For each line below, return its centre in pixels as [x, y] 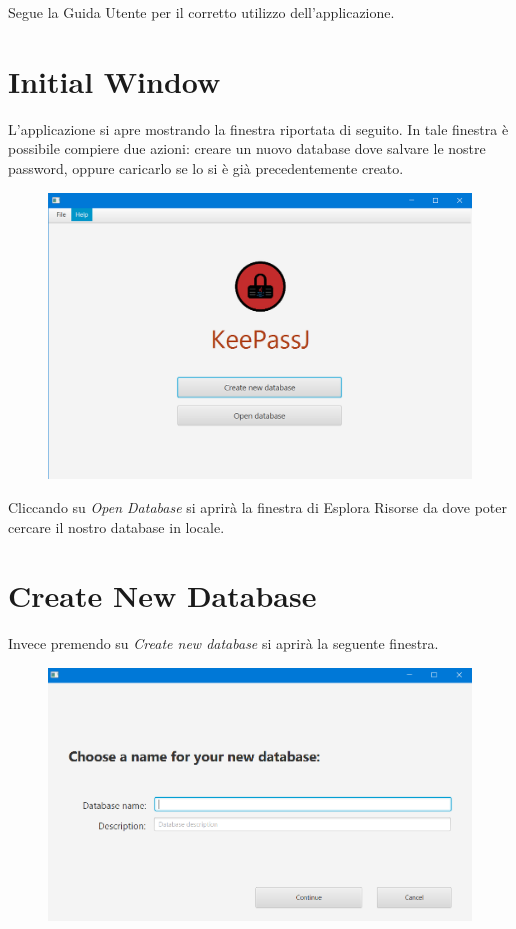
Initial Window [114, 80]
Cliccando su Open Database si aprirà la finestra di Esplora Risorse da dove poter [257, 507]
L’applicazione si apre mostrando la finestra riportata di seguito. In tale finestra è [258, 128]
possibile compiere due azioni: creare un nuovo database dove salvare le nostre [247, 148]
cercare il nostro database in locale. [116, 526]
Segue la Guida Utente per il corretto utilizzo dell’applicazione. [201, 12]
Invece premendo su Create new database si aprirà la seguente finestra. [223, 643]
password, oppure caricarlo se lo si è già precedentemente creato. [206, 167]
